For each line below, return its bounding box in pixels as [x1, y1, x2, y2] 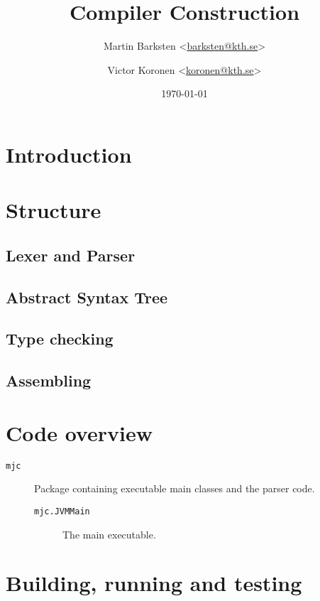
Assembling [6, 369, 92, 391]
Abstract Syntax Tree [6, 286, 168, 308]
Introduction [6, 139, 132, 168]
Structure [6, 195, 101, 224]
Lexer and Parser [6, 244, 136, 266]
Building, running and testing [6, 568, 302, 597]
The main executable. [62, 526, 156, 541]
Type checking [6, 327, 114, 350]
